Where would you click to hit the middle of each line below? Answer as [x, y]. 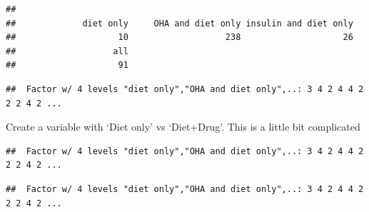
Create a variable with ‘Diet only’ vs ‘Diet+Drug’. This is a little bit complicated [183, 127]
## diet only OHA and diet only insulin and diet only [180, 23]
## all [67, 51]
